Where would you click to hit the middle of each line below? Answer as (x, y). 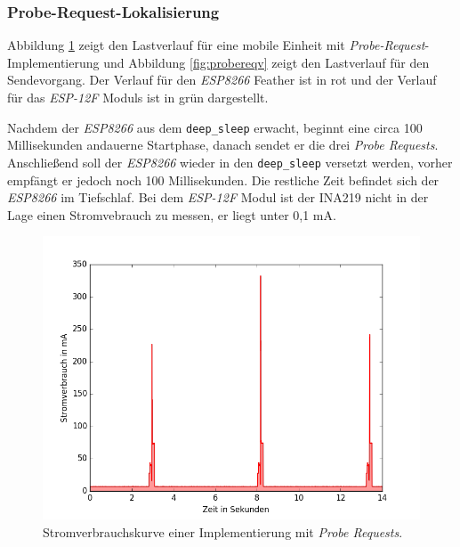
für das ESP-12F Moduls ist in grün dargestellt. (138, 97)
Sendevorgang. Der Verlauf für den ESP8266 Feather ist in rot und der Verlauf (222, 80)
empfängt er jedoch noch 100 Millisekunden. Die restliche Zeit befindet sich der (223, 180)
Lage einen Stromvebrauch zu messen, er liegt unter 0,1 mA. (172, 214)
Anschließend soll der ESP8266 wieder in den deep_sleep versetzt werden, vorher (230, 162)
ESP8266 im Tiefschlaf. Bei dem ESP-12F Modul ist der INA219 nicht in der (218, 197)
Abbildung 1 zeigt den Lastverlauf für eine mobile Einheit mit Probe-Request (216, 45)
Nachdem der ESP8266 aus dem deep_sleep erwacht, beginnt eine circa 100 (215, 127)
